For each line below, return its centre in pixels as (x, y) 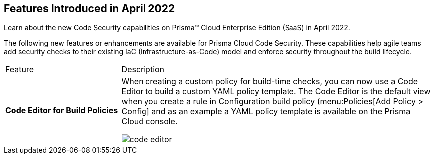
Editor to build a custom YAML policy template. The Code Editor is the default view (276, 91)
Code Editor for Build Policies (62, 110)
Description (143, 70)
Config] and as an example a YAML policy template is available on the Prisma (266, 111)
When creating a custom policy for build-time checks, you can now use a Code (270, 81)
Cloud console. (149, 121)
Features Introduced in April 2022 (90, 9)
